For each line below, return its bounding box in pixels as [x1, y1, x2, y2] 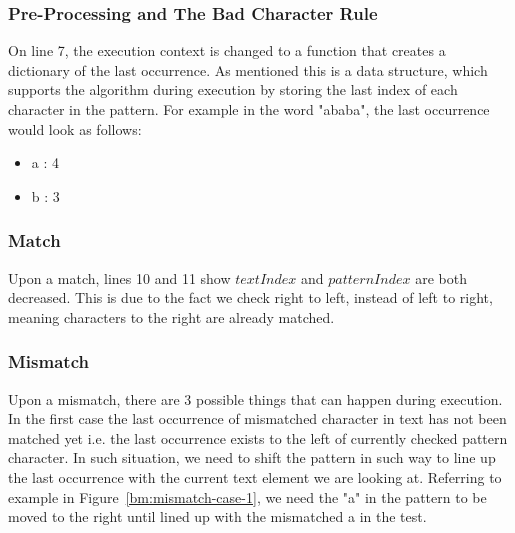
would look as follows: [8, 118, 142, 139]
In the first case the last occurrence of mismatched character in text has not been [8, 408, 507, 429]
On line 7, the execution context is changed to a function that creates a [8, 40, 446, 61]
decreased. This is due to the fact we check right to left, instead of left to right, [8, 287, 493, 308]
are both [415, 267, 467, 288]
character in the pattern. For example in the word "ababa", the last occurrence [8, 99, 490, 119]
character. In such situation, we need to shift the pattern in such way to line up [8, 447, 496, 468]
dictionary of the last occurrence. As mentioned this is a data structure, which [8, 59, 488, 80]
